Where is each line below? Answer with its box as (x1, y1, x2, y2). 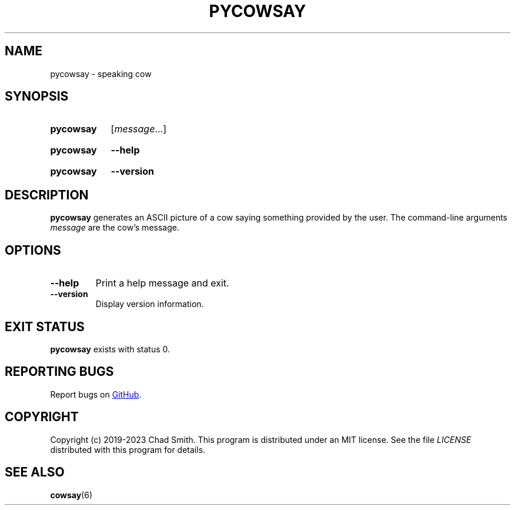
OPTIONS (5, 242, 61, 258)
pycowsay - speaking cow (50, 68, 152, 79)
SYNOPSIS (5, 89, 69, 104)
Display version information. (95, 299, 204, 309)
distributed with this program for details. (50, 444, 206, 455)
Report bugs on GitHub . (50, 389, 142, 399)
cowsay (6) (50, 489, 92, 500)
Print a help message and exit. (95, 277, 229, 289)
